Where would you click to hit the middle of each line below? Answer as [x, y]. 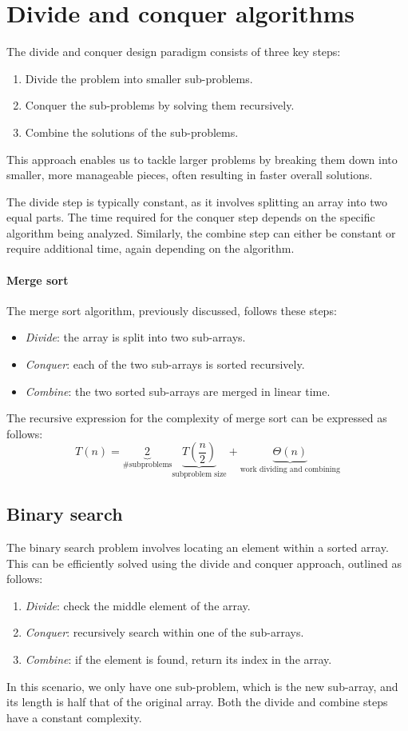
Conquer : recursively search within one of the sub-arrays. [164, 632]
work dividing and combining [290, 470]
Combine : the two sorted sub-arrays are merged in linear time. [178, 391]
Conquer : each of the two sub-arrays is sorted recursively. [165, 364]
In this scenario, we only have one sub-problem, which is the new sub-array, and [202, 686]
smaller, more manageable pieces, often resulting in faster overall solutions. [190, 175]
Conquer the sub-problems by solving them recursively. [160, 105]
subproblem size [199, 475]
